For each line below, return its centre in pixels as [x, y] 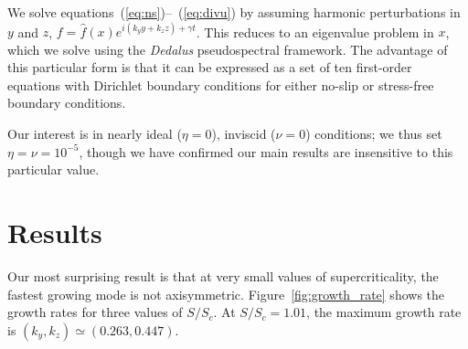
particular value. [53, 169]
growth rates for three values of [95, 312]
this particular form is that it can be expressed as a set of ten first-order [210, 67]
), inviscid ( [244, 134]
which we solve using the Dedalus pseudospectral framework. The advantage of [228, 49]
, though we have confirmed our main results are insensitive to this [266, 151]
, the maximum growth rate [384, 312]
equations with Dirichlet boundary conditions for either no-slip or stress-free [221, 85]
